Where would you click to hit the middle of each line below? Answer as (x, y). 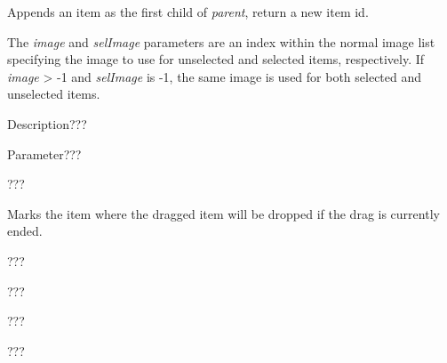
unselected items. (54, 94)
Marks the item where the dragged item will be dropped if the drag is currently (223, 213)
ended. (25, 231)
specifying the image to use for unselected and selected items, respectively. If (216, 59)
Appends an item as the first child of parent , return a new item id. (188, 12)
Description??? (47, 123)
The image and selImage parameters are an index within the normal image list (221, 41)
